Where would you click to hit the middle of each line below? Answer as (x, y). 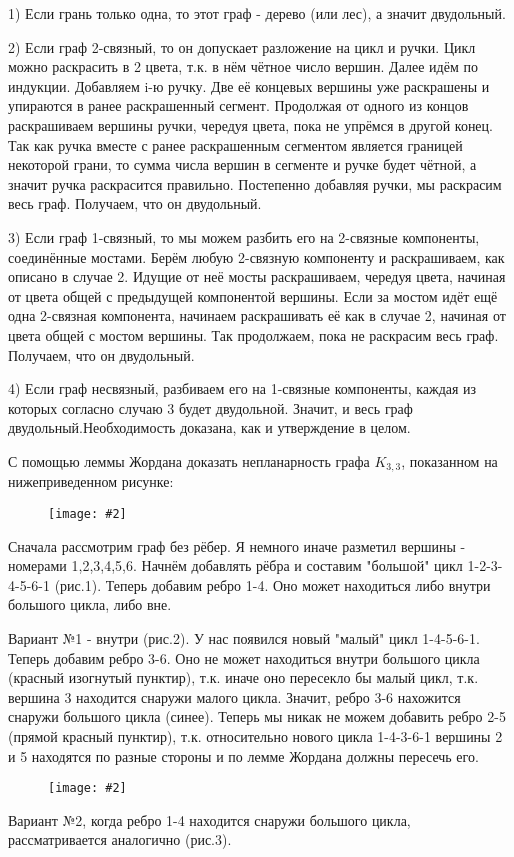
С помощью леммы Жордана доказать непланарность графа (189, 460)
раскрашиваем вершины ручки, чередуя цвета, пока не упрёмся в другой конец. (250, 124)
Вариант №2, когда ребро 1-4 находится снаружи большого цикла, (209, 819)
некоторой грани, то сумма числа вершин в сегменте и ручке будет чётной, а (242, 164)
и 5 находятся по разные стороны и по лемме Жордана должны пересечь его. (243, 755)
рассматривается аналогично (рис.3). (120, 839)
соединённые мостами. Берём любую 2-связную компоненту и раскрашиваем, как (256, 256)
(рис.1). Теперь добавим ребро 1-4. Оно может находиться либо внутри (272, 584)
